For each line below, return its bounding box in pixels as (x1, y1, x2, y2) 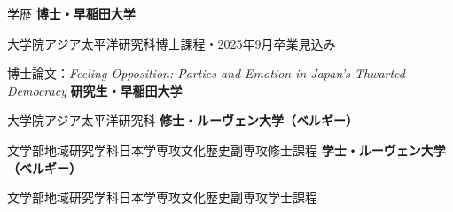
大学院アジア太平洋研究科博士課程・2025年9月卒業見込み (7, 34, 336, 52)
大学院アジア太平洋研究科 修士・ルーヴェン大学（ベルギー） (7, 111, 359, 130)
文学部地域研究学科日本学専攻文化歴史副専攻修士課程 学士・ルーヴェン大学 (7, 140, 446, 159)
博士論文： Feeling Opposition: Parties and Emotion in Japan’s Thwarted (7, 64, 405, 82)
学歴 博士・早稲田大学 (7, 4, 136, 22)
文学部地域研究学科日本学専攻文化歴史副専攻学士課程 (7, 188, 317, 207)
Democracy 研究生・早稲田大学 (7, 81, 183, 99)
